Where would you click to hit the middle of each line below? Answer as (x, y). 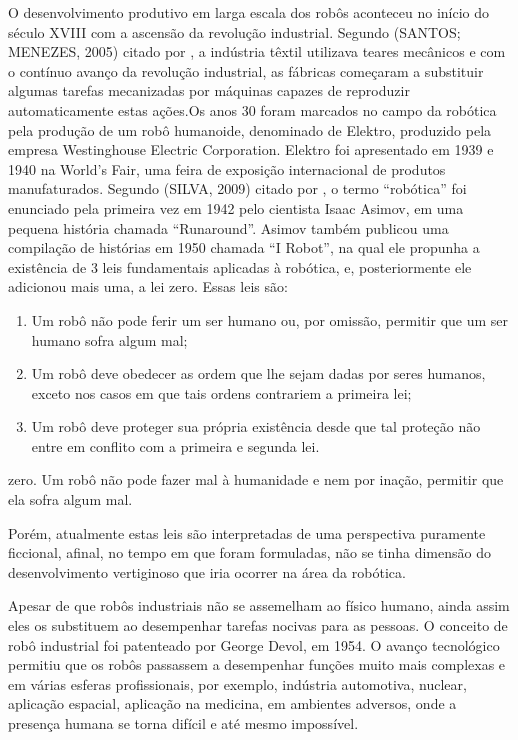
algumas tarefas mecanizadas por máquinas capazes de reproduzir (209, 90)
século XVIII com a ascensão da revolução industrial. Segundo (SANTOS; (234, 31)
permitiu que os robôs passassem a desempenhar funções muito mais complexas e (257, 664)
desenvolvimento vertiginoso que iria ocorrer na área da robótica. (207, 571)
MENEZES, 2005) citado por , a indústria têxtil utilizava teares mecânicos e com (257, 51)
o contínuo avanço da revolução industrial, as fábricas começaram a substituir (246, 70)
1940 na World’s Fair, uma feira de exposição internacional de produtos (227, 168)
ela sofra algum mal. (70, 499)
